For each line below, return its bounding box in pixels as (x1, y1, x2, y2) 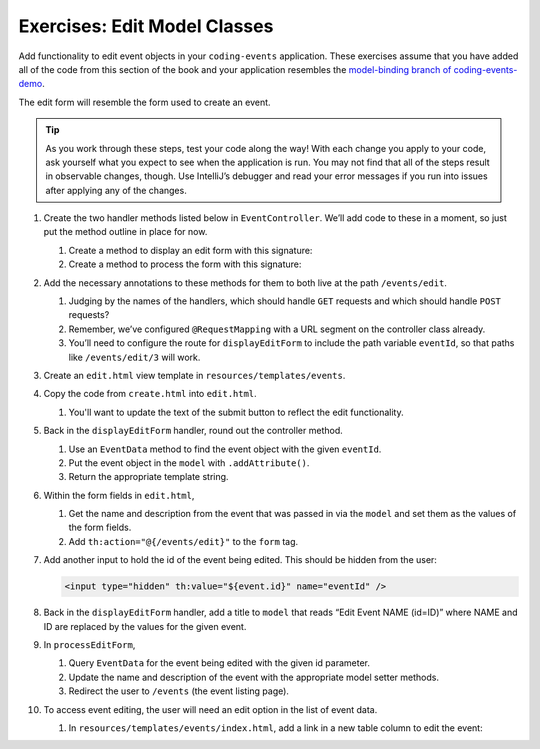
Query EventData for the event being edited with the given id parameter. (68, 657, 370, 669)
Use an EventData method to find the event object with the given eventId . (68, 443, 382, 455)
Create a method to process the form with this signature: (68, 258, 302, 270)
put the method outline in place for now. (43, 226, 208, 238)
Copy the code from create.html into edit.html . (43, 388, 257, 400)
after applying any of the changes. (45, 184, 187, 196)
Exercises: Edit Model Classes (18, 15, 274, 37)
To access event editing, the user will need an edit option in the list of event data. (43, 703, 378, 715)
